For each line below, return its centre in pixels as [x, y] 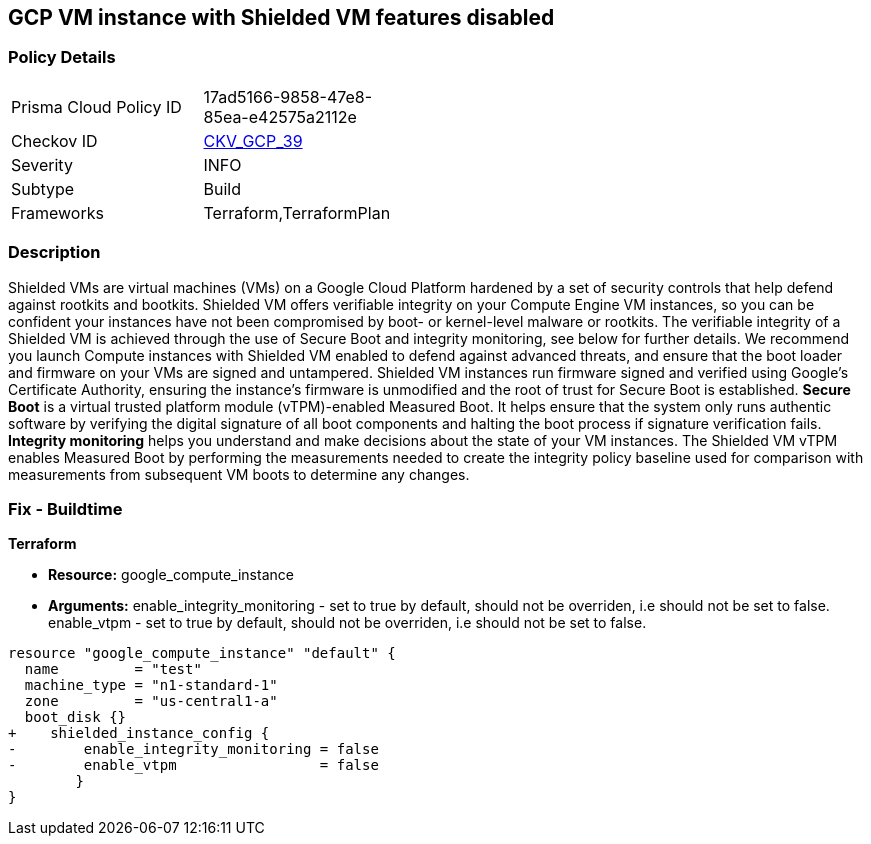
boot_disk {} [75, 717]
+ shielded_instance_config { [139, 733]
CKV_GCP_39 [253, 140]
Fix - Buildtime [65, 508]
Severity [42, 164]
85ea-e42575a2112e [280, 116]
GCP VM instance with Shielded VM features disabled [281, 17]
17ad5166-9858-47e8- [288, 96]
